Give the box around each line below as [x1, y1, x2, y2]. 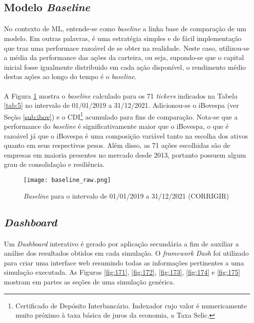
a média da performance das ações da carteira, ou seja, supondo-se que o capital [4, 52, 244, 62]
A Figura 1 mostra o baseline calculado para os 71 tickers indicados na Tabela [4, 90, 238, 101]
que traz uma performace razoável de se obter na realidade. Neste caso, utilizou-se [4, 42, 250, 53]
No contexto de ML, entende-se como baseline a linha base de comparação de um [4, 23, 246, 34]
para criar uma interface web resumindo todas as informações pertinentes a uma [4, 257, 244, 267]
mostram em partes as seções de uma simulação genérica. [4, 276, 175, 286]
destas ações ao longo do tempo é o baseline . [4, 71, 137, 81]
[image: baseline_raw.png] [23, 176, 111, 183]
